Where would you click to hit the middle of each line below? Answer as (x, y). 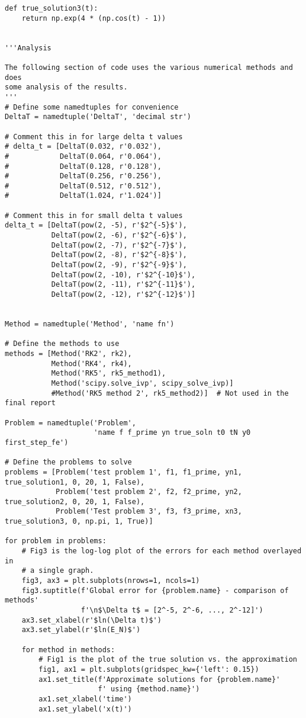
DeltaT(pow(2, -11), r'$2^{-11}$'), (123, 285)
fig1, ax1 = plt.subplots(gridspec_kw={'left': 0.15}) (149, 669)
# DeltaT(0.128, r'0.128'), (83, 166)
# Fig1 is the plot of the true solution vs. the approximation (168, 660)
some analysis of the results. (66, 87)
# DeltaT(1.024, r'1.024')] (83, 196)
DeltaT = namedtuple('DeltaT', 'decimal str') (98, 117)
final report (30, 403)
